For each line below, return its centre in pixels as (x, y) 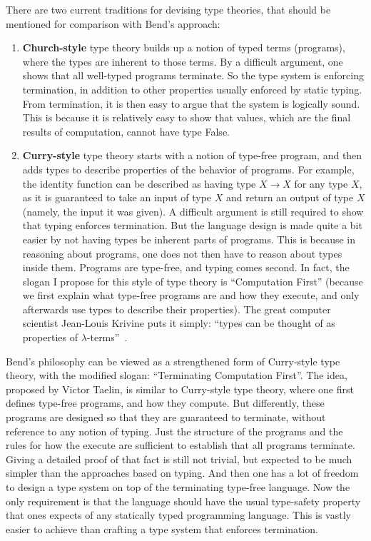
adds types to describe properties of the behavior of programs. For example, (188, 169)
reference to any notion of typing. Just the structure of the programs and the (174, 431)
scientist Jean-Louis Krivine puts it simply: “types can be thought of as (179, 323)
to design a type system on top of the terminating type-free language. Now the (178, 487)
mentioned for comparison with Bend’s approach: (113, 23)
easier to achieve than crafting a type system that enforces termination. (162, 529)
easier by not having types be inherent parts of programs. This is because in (189, 239)
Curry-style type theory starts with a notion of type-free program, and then (192, 155)
